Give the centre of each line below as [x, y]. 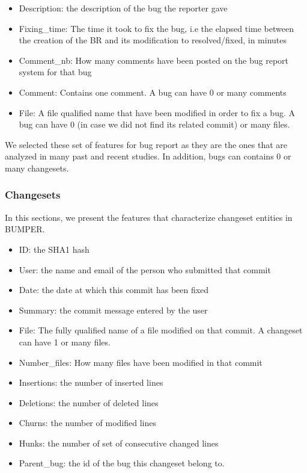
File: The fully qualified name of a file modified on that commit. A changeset [161, 330]
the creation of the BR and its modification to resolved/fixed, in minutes [153, 40]
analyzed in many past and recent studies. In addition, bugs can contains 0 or [148, 156]
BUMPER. [25, 229]
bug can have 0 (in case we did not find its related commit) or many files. [154, 124]
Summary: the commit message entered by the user [113, 310]
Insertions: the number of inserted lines [91, 382]
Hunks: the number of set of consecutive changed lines [119, 443]
